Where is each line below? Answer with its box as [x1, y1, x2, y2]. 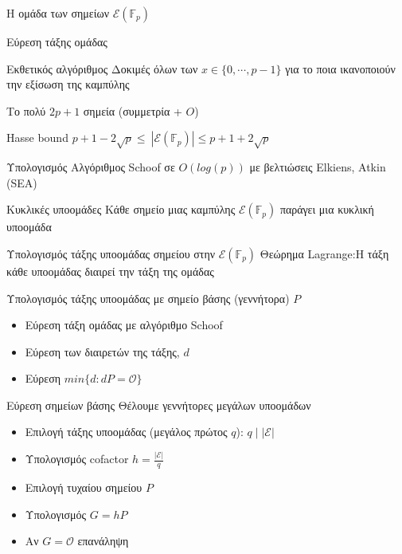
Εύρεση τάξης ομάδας [6, 33, 107, 49]
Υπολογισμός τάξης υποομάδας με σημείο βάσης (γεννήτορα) [6, 289, 290, 306]
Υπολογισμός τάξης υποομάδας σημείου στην [6, 245, 216, 261]
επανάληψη [77, 532, 129, 549]
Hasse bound [6, 129, 68, 146]
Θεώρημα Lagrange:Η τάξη [260, 245, 389, 261]
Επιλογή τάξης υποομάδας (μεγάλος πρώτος [25, 423, 228, 440]
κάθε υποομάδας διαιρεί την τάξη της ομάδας [6, 262, 214, 279]
